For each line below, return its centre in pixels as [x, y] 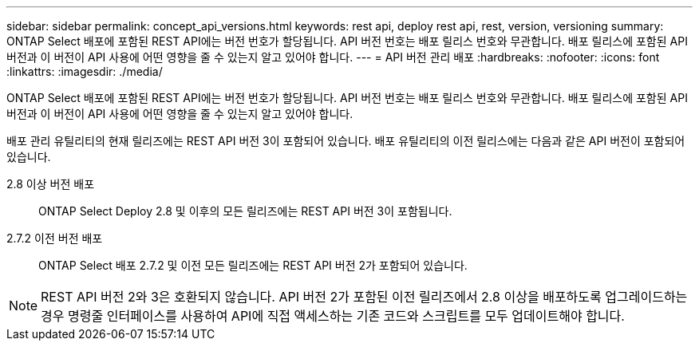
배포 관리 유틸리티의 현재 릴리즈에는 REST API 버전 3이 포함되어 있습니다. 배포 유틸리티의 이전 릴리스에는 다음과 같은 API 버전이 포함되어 [346, 141]
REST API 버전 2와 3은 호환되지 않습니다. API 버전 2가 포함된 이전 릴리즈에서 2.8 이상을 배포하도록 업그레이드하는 [364, 297]
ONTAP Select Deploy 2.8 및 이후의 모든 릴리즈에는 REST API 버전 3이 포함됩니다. [245, 211]
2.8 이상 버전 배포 [51, 184]
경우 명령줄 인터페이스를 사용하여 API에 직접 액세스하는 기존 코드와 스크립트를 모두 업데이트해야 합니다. [333, 316]
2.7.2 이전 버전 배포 [55, 238]
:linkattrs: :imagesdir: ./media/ [85, 71]
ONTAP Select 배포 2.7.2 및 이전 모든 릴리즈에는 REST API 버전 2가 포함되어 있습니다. [253, 265]
